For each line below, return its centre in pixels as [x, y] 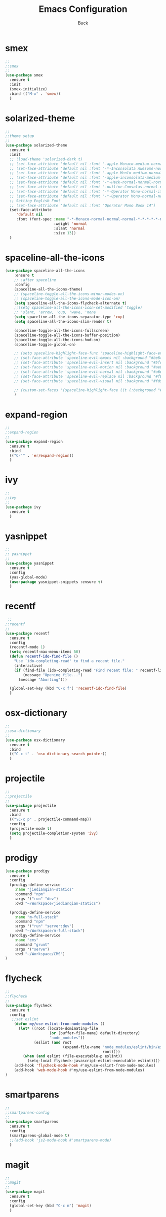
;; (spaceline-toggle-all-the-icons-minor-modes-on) [69, 294]
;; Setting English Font [35, 201]
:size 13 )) [65, 233]
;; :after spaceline [35, 280]
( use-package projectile [31, 805]
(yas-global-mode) [29, 577]
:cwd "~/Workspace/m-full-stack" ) [49, 931]
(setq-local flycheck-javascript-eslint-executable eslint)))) [94, 1061]
